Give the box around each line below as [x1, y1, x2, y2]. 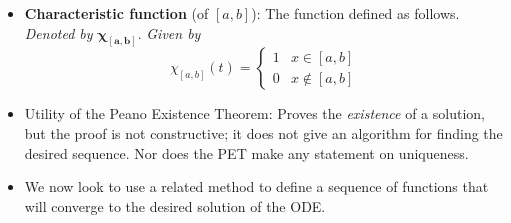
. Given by [137, 22, 201, 43]
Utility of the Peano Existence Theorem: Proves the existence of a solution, [24, 103, 485, 124]
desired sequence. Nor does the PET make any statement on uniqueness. [24, 142, 469, 163]
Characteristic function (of [24, 3, 209, 23]
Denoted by [24, 22, 93, 43]
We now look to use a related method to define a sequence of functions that [24, 176, 489, 197]
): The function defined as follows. [251, 3, 460, 23]
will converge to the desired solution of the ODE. [24, 195, 326, 216]
